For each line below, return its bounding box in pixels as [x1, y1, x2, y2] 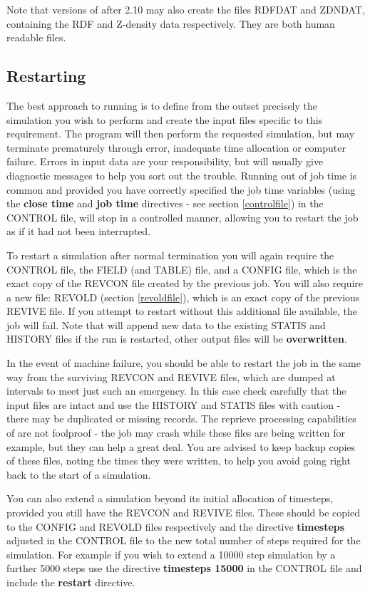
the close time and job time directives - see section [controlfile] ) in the [6, 196, 324, 211]
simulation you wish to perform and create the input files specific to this [6, 112, 323, 127]
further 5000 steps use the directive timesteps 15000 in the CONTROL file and [6, 561, 362, 576]
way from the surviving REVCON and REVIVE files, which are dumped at [6, 369, 336, 384]
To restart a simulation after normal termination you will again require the [6, 247, 334, 262]
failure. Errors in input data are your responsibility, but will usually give [6, 154, 324, 169]
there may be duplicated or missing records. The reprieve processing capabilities [6, 411, 356, 426]
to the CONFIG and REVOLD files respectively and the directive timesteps [6, 519, 345, 534]
